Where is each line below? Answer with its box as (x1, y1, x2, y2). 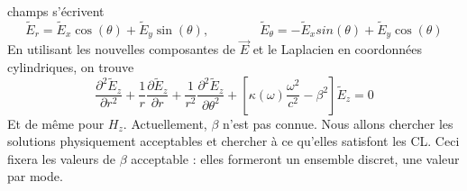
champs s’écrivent (7, 2, 105, 20)
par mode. (7, 167, 63, 186)
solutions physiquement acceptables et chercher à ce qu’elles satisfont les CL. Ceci (7, 132, 460, 150)
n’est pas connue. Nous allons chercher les (223, 114, 453, 132)
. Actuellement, (123, 114, 207, 132)
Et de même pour (7, 114, 105, 132)
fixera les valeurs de (7, 149, 115, 168)
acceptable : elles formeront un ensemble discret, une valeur (131, 149, 460, 168)
